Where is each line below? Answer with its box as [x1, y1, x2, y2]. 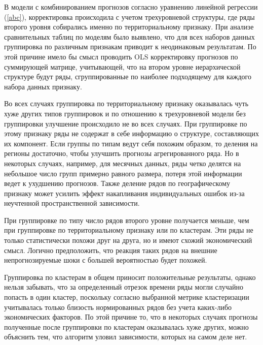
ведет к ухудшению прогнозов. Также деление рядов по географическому [4, 178, 231, 189]
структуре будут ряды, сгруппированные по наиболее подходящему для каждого [4, 71, 251, 82]
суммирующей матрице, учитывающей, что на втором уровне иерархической [4, 61, 241, 72]
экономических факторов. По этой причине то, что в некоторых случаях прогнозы [4, 311, 258, 322]
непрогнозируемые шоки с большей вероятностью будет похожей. [4, 255, 207, 265]
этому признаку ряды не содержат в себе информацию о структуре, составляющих [4, 128, 259, 139]
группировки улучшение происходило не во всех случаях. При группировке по [4, 118, 247, 129]
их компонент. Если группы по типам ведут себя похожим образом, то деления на [4, 138, 258, 148]
